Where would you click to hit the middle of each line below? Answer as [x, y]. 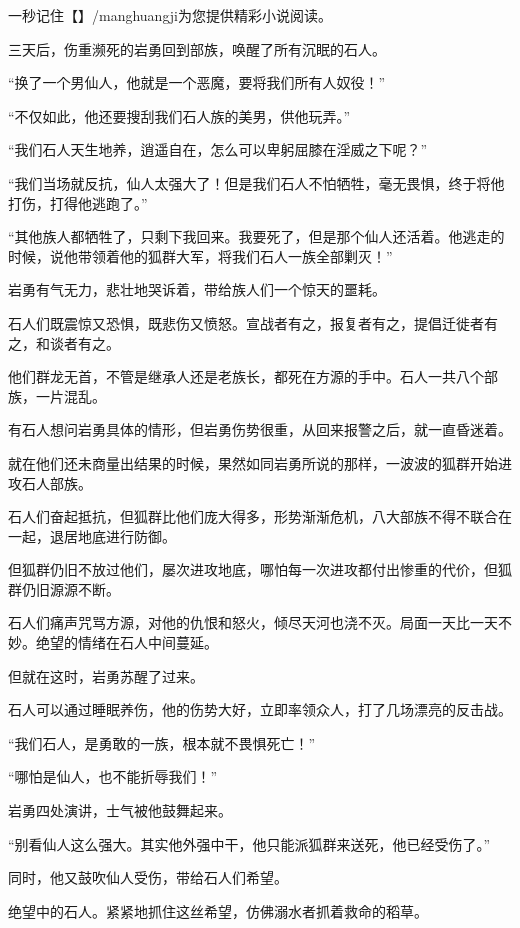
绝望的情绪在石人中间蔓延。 [126, 642]
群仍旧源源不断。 [64, 588]
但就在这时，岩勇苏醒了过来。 [106, 675]
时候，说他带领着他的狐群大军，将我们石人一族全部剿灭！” [200, 255]
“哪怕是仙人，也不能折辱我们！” [113, 776]
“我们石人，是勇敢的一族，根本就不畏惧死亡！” [162, 742]
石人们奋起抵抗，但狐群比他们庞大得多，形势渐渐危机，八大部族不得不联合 [253, 516]
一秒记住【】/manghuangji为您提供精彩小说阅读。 [170, 15]
